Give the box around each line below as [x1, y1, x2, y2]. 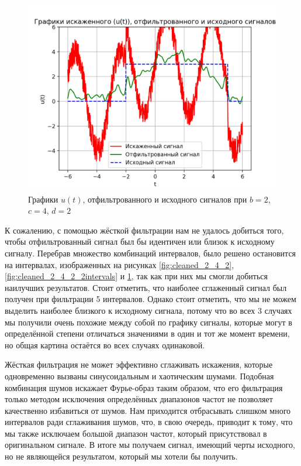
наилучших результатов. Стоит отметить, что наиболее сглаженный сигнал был [5, 281, 287, 293]
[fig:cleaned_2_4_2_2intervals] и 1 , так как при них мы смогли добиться [5, 270, 268, 282]
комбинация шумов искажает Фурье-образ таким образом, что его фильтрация [5, 381, 283, 393]
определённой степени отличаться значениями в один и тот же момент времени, [5, 327, 290, 340]
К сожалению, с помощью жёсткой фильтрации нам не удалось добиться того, [5, 224, 284, 236]
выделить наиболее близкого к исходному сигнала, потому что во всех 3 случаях [5, 304, 292, 316]
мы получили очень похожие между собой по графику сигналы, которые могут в [5, 316, 292, 328]
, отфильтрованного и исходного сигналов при [82, 193, 247, 205]
